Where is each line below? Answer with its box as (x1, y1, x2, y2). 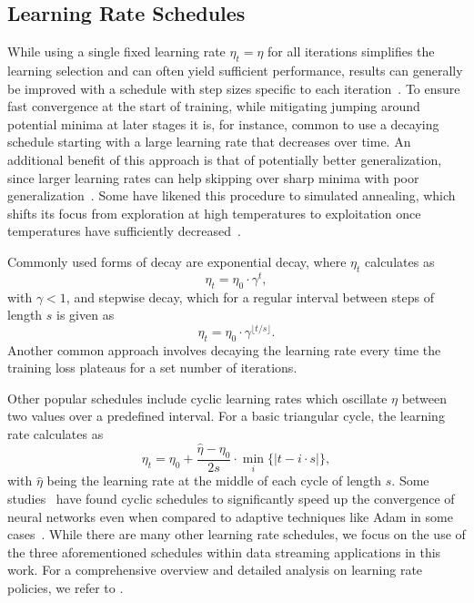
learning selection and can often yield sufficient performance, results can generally (7, 61, 463, 79)
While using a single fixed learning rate (7, 42, 226, 61)
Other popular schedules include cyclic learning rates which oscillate (7, 388, 388, 407)
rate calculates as (7, 424, 104, 444)
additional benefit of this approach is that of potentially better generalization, (7, 149, 442, 169)
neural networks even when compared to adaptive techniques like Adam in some (7, 506, 453, 526)
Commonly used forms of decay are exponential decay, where (7, 251, 347, 271)
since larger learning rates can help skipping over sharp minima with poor (7, 168, 419, 187)
